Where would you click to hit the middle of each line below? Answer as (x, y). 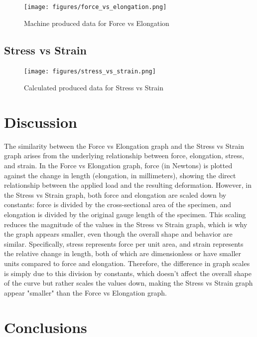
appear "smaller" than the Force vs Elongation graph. (85, 292)
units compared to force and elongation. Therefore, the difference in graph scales (127, 263)
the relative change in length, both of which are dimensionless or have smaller (123, 253)
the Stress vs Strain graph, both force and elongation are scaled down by (115, 194)
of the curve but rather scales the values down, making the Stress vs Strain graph (128, 283)
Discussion (41, 122)
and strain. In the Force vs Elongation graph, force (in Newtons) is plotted (118, 166)
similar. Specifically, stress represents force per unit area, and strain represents (124, 243)
